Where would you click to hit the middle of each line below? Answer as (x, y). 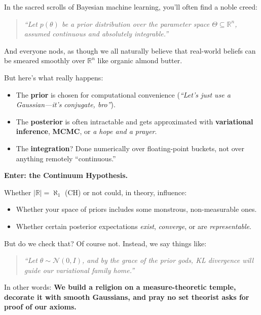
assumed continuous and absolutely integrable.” (96, 34)
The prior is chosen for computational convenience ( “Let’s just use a (123, 94)
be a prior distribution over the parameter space (136, 24)
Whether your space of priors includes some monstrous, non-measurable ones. (136, 209)
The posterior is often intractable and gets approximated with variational (135, 121)
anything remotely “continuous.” (66, 158)
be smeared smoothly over (45, 60)
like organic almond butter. (140, 60)
